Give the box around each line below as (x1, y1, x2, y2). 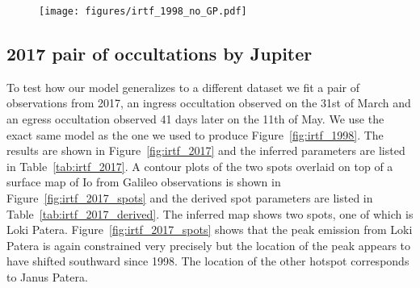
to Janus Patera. (6, 268, 88, 285)
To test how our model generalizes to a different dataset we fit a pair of (6, 78, 360, 95)
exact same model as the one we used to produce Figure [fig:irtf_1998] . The (6, 126, 384, 143)
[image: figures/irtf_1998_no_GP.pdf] (39, 6, 247, 17)
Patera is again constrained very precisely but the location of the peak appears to (6, 236, 411, 253)
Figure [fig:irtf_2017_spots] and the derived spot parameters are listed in (6, 190, 373, 207)
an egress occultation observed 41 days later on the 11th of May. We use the (6, 111, 384, 127)
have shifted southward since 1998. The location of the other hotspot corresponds (6, 253, 409, 269)
